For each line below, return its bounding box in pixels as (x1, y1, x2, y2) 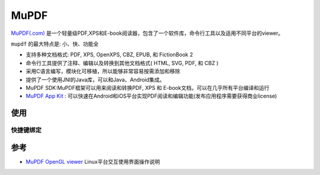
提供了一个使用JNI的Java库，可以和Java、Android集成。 (25, 76, 165, 83)
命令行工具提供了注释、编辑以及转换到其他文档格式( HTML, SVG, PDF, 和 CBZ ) (25, 59, 219, 66)
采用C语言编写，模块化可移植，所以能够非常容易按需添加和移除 (25, 68, 181, 75)
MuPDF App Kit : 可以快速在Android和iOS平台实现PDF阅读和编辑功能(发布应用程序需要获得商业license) (25, 92, 277, 100)
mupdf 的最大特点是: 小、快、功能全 (11, 40, 99, 47)
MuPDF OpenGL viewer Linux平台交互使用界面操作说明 (25, 158, 160, 165)
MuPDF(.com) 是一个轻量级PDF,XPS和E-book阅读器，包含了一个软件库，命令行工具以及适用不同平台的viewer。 (11, 30, 284, 37)
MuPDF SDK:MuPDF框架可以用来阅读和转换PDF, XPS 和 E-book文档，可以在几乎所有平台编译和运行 (25, 84, 270, 91)
